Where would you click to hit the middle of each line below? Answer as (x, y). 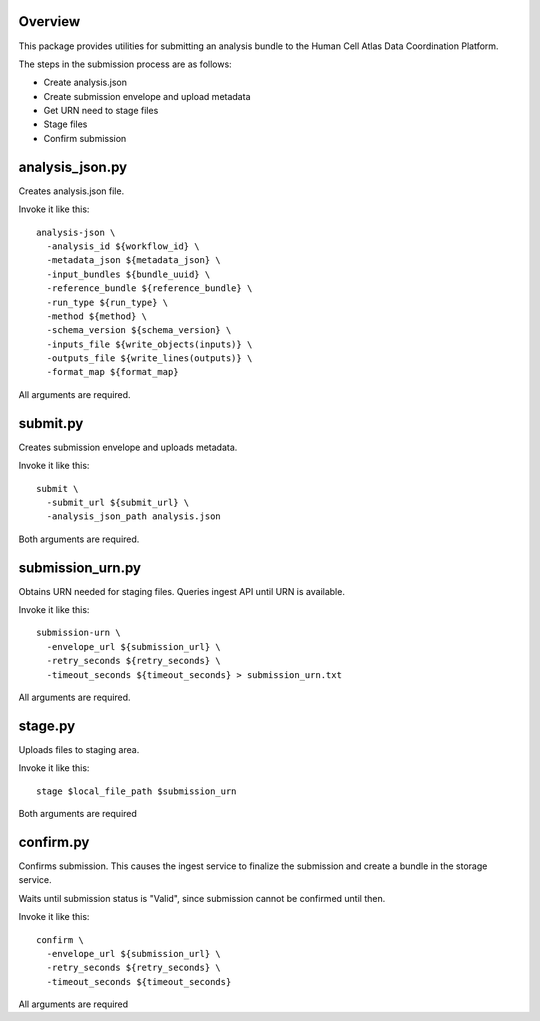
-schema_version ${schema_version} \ (139, 330)
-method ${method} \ (97, 316)
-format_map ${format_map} (112, 372)
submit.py (51, 423)
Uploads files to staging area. (79, 749)
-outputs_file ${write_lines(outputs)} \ (149, 358)
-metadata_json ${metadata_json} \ (134, 260)
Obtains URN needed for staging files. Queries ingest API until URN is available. (181, 591)
